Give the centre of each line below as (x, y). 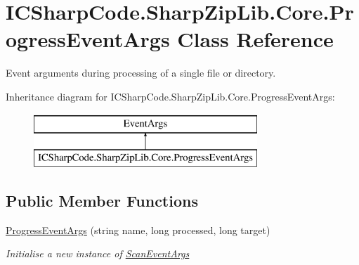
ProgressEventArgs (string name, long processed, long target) (138, 230)
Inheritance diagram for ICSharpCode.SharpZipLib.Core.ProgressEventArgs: (170, 96)
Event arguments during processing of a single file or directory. (141, 73)
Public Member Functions (102, 201)
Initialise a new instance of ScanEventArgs (98, 253)
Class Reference (255, 39)
